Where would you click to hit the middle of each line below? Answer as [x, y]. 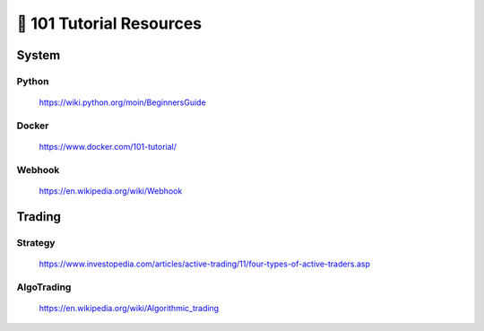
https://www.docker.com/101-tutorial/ [108, 147]
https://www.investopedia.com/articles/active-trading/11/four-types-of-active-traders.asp [205, 264]
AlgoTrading [44, 287]
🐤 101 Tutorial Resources [109, 23]
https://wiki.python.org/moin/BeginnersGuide [122, 102]
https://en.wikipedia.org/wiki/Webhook [111, 191]
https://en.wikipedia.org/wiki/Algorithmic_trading [129, 308]
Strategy [36, 242]
